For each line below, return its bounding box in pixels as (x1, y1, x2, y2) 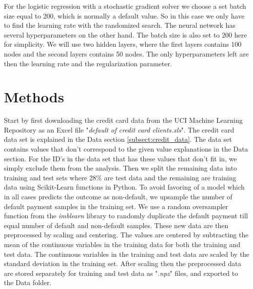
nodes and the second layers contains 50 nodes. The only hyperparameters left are (4, 48, 249, 58)
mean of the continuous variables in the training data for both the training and (4, 239, 240, 249)
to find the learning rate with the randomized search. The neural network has (4, 20, 235, 30)
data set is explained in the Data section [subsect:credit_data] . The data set (4, 134, 232, 144)
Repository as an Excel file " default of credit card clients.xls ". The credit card (4, 124, 234, 135)
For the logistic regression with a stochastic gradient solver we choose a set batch (4, 1, 246, 11)
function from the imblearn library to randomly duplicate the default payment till (4, 211, 248, 221)
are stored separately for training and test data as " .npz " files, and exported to (4, 268, 238, 278)
